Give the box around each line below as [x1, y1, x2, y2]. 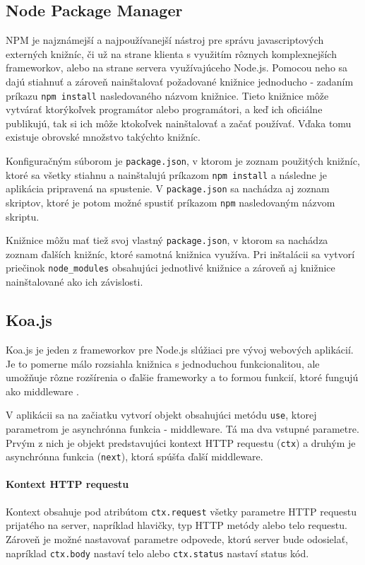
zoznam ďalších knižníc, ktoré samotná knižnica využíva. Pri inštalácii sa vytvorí [6, 246, 355, 261]
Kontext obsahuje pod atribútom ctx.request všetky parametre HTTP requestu [6, 503, 357, 518]
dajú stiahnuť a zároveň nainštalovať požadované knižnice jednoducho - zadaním [6, 74, 354, 88]
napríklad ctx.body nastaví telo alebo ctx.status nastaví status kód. [6, 545, 309, 560]
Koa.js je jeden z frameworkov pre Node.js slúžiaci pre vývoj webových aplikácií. [6, 342, 354, 356]
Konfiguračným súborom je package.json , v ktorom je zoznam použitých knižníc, [6, 153, 360, 168]
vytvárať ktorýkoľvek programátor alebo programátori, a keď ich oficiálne [6, 102, 323, 117]
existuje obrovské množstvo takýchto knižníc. [6, 129, 201, 144]
